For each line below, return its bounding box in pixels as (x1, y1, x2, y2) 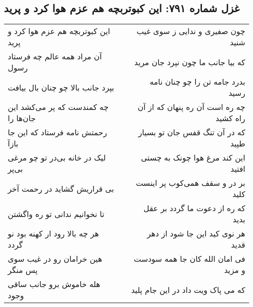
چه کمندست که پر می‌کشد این (8, 101, 109, 113)
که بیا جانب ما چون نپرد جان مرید (134, 56, 245, 68)
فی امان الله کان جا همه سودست (134, 253, 245, 265)
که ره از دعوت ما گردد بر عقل (144, 202, 245, 214)
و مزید (224, 264, 245, 276)
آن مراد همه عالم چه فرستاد (8, 51, 102, 62)
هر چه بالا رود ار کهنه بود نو (8, 228, 99, 239)
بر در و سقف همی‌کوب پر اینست (136, 177, 245, 189)
